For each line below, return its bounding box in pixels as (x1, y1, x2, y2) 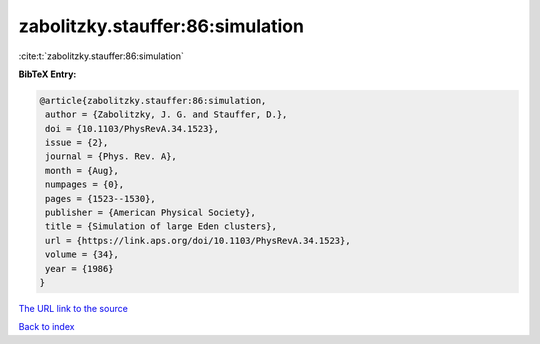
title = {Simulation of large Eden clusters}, (45, 221, 277, 232)
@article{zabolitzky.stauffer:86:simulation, (39, 95, 267, 106)
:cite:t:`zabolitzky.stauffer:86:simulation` (18, 50, 184, 62)
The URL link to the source (18, 302, 129, 314)
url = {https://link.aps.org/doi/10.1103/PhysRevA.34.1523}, (45, 235, 351, 246)
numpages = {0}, (45, 179, 125, 190)
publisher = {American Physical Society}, (45, 207, 257, 219)
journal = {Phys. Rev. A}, (45, 151, 177, 162)
